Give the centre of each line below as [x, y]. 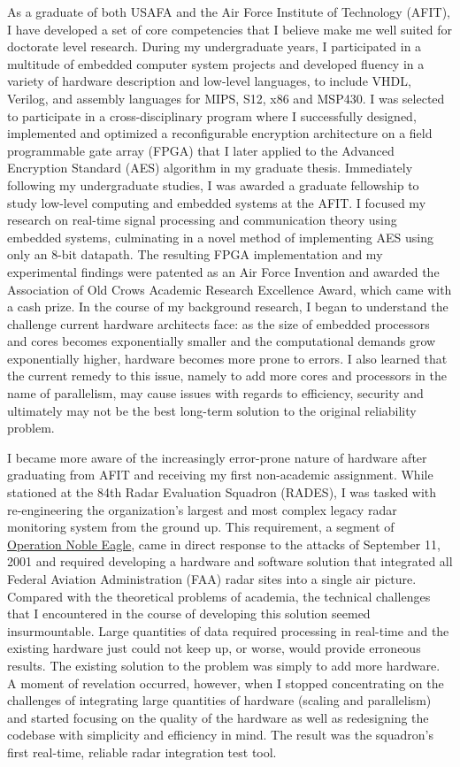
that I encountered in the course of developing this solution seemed [189, 614]
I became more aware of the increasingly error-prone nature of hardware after [217, 457]
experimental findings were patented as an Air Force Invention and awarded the [223, 271]
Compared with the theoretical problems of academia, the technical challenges [219, 596]
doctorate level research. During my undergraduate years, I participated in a [215, 46]
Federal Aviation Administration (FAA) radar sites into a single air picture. [212, 579]
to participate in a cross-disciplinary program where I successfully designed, [212, 115]
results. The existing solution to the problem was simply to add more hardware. [224, 665]
